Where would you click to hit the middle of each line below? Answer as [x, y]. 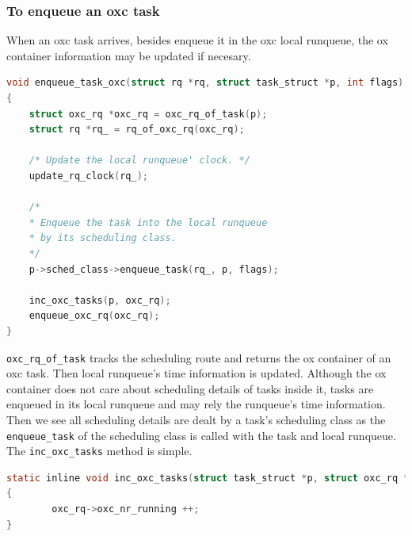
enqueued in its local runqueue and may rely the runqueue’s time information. [196, 404]
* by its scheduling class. [103, 238]
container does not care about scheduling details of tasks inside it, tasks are [190, 388]
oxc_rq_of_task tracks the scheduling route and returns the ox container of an [199, 357]
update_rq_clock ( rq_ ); [89, 176]
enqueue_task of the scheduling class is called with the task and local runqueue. [201, 435]
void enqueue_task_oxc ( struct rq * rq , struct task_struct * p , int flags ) [205, 83]
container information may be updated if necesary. [129, 55]
